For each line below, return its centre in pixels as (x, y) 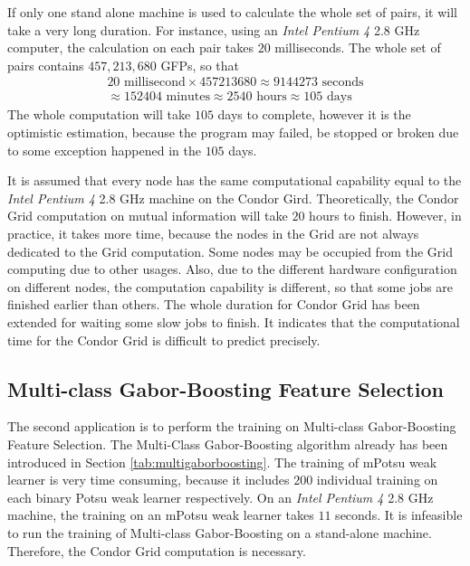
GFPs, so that (200, 65)
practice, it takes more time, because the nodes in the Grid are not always (213, 233)
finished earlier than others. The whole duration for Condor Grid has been (214, 304)
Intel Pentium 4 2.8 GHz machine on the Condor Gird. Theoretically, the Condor (233, 198)
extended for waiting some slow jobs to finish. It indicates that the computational (234, 321)
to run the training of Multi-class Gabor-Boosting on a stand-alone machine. (220, 532)
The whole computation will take (99, 114)
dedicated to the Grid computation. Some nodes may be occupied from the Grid (230, 251)
